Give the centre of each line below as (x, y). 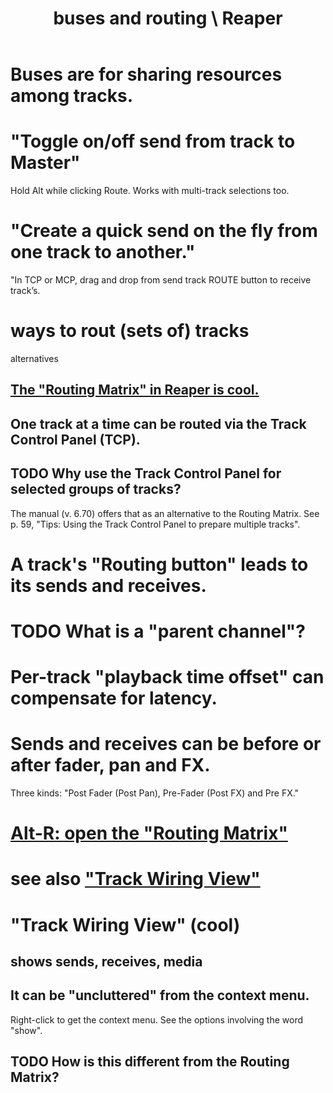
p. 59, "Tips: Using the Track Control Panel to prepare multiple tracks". (155, 524)
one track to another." (103, 252)
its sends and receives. (108, 585)
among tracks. (72, 96)
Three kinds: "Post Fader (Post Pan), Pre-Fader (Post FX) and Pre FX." (155, 793)
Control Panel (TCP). (75, 439)
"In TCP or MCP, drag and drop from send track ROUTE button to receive (161, 280)
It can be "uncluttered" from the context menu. (160, 995)
